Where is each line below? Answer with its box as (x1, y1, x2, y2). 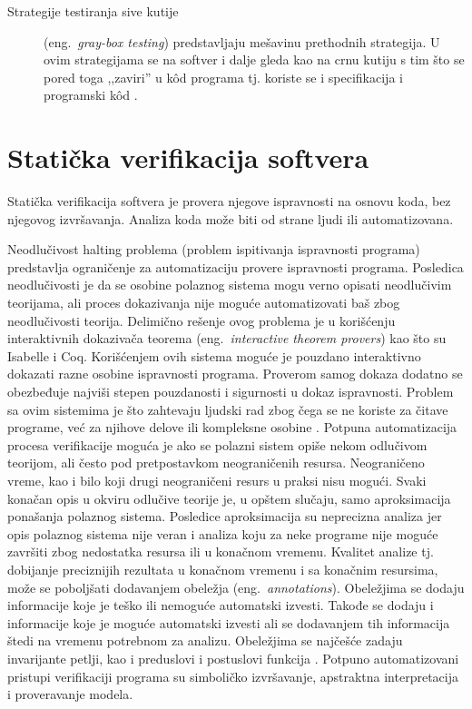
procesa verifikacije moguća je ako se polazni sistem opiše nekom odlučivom (7, 435, 428, 454)
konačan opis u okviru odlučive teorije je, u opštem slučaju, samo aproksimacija (7, 488, 451, 507)
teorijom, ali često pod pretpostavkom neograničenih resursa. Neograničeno (7, 453, 425, 472)
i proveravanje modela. (7, 684, 133, 704)
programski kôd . (44, 85, 138, 104)
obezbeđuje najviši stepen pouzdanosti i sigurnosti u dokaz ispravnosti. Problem (7, 382, 454, 401)
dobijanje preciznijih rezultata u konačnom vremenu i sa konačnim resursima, (7, 559, 438, 578)
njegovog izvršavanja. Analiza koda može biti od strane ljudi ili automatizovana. (7, 209, 454, 228)
